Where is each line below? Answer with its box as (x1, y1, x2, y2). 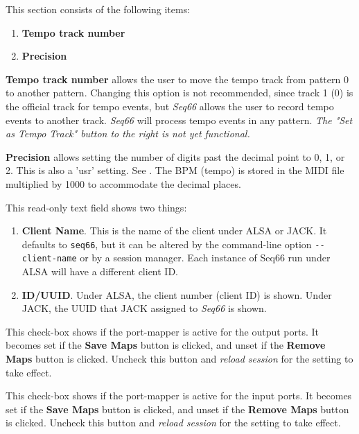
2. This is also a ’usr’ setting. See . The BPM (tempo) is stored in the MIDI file (6, 163, 344, 177)
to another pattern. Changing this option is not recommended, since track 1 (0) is (6, 85, 353, 100)
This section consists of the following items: (6, 2, 191, 16)
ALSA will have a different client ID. (21, 264, 178, 279)
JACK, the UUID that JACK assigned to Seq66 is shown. (21, 301, 267, 315)
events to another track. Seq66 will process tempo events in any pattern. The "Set (6, 112, 353, 127)
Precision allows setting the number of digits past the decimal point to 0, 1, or (6, 149, 345, 164)
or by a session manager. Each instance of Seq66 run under (80, 250, 331, 265)
